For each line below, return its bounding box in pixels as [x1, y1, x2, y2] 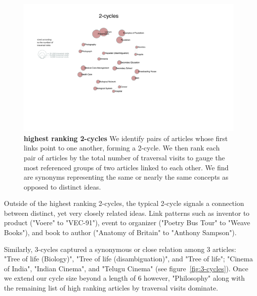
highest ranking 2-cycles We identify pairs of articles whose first [24, 133, 228, 143]
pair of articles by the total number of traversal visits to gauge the [24, 152, 225, 162]
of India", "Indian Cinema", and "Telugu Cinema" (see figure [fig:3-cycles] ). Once [4, 263, 249, 273]
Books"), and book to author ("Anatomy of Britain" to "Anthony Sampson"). [4, 227, 237, 238]
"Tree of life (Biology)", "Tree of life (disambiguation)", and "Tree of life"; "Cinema [4, 253, 253, 264]
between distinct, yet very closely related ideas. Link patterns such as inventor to [4, 207, 250, 218]
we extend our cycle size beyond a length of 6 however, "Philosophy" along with [4, 273, 245, 283]
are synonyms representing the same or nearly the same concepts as [24, 172, 229, 182]
